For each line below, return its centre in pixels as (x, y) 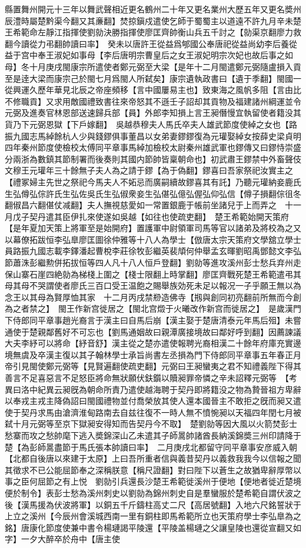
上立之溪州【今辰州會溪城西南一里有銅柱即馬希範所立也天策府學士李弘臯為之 (153, 516)
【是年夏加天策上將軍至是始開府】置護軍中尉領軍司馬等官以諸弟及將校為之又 (153, 228)
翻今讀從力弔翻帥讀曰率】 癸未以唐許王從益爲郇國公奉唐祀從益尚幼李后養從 (151, 43)
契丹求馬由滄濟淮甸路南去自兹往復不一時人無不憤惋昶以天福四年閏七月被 (161, 412)
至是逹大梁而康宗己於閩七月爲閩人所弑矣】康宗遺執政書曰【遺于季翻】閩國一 (153, 78)
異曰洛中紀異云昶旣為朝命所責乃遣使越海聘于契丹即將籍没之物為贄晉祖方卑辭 (153, 389)
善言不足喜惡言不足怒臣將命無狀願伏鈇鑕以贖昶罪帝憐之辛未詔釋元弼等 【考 (151, 377)
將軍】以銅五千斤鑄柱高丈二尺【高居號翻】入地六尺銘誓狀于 (186, 504)
